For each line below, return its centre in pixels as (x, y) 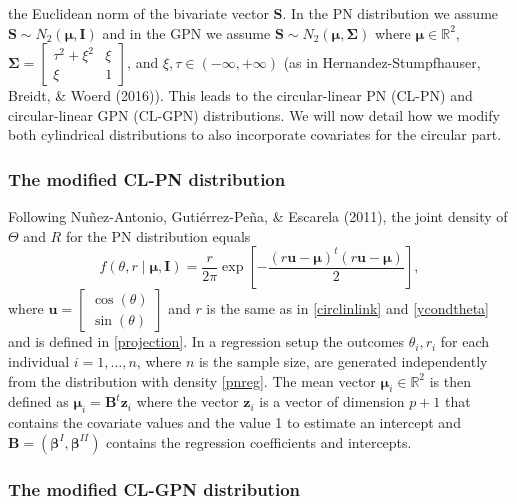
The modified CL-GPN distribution (154, 488)
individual (39, 360)
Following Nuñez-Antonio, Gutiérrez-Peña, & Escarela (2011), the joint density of (258, 216)
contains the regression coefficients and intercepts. (259, 441)
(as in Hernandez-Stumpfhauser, (382, 62)
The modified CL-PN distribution (147, 178)
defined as (38, 401)
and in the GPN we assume (186, 32)
